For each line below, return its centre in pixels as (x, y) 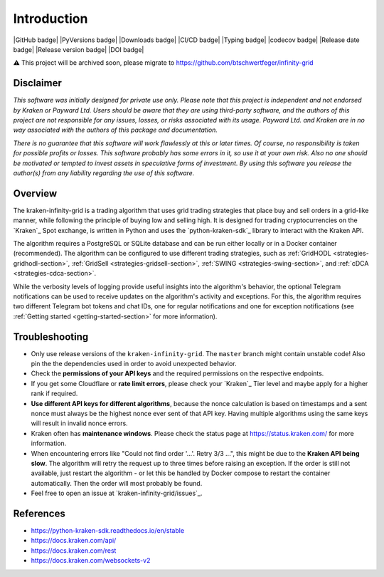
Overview (35, 193)
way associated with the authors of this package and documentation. (116, 130)
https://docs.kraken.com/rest (74, 550)
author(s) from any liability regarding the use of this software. (104, 173)
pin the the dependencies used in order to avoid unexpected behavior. (134, 364)
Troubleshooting (51, 337)
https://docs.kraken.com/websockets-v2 (91, 561)
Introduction (50, 19)
